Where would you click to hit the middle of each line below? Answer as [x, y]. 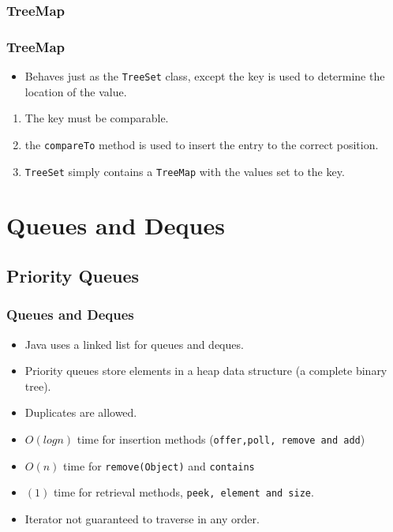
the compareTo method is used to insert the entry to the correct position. [202, 144]
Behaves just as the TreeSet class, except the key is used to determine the [205, 76]
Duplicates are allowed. [81, 412]
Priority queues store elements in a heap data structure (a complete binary [206, 371]
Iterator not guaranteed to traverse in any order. [142, 518]
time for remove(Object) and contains [159, 465]
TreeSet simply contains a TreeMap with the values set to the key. [185, 171]
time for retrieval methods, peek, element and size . [183, 492]
